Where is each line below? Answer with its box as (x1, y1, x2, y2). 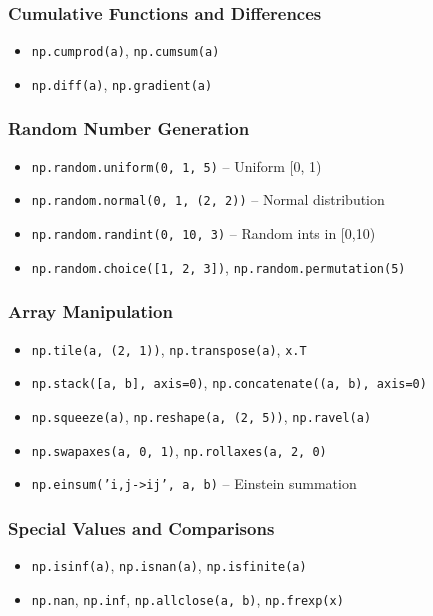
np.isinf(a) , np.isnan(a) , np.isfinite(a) (31, 555, 307, 576)
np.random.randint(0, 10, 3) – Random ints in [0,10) (31, 223, 376, 244)
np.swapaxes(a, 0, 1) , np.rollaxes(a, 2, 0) (31, 439, 327, 460)
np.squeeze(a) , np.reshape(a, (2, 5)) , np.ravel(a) (31, 405, 372, 426)
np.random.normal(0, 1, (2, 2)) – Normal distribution (31, 189, 385, 210)
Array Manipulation (8, 299, 173, 324)
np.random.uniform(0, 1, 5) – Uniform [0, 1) (31, 155, 322, 176)
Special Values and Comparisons (8, 515, 275, 540)
